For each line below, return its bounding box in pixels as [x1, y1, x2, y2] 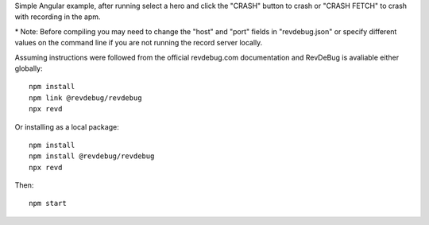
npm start [29, 199, 67, 208]
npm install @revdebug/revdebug [29, 152, 155, 161]
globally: [14, 64, 43, 73]
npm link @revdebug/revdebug [29, 93, 142, 103]
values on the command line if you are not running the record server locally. [14, 38, 263, 48]
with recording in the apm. [14, 12, 101, 21]
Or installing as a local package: [14, 122, 119, 131]
